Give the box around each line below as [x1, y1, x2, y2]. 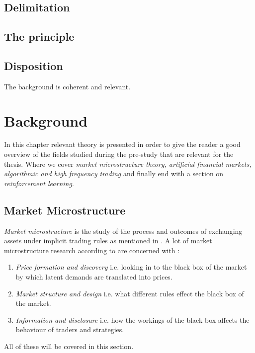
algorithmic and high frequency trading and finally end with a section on [4, 168, 224, 179]
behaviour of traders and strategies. [15, 324, 124, 335]
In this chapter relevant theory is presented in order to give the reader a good [4, 139, 241, 149]
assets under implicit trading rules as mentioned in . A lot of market [4, 235, 212, 246]
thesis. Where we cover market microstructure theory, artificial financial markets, [4, 158, 252, 169]
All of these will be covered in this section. [4, 341, 134, 351]
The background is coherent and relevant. [4, 81, 131, 91]
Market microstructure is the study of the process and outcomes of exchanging [4, 225, 243, 236]
